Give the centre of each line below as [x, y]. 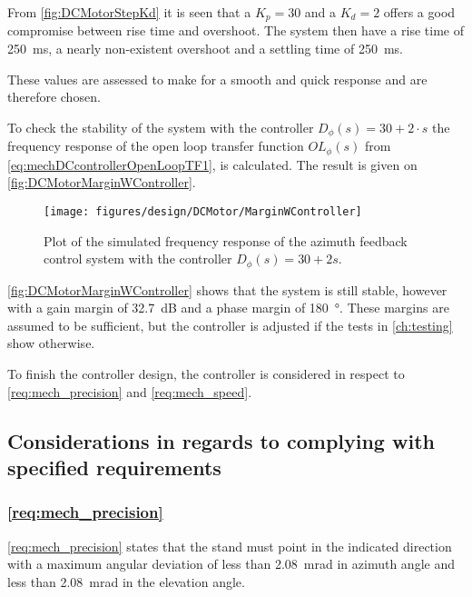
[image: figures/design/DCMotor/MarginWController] [203, 211]
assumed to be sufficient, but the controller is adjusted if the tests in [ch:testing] [230, 325]
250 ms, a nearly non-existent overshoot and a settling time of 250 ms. [205, 49]
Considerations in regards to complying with [221, 440]
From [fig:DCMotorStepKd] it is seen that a [129, 12]
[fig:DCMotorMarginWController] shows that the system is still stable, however [227, 289]
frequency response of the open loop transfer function [156, 146]
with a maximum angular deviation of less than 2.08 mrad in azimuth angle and [231, 564]
